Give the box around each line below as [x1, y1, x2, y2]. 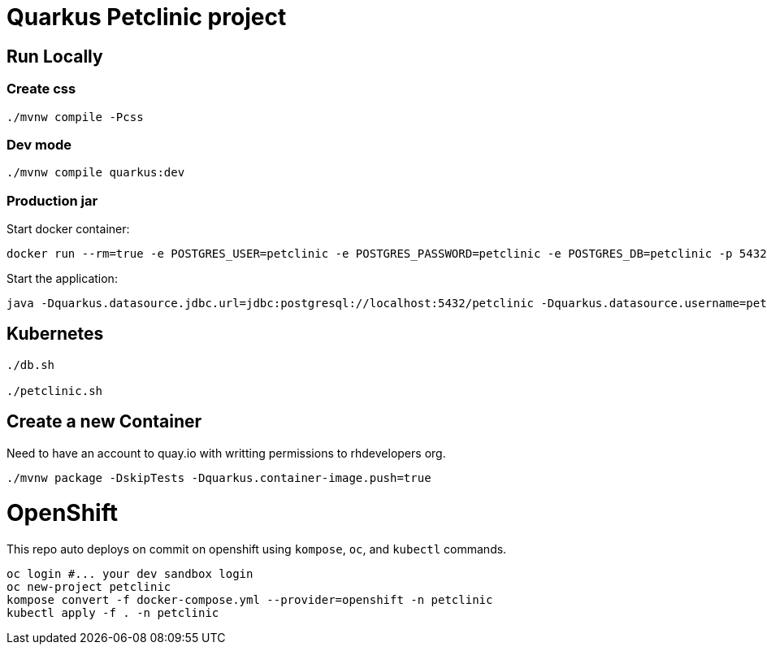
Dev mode [6, 136, 71, 153]
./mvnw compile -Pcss [6, 110, 144, 124]
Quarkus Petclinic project [6, 3, 287, 31]
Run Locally [6, 46, 103, 67]
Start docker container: [6, 222, 130, 237]
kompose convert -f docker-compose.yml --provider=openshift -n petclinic [6, 593, 493, 607]
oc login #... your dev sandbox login [6, 567, 253, 581]
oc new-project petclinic [6, 580, 171, 594]
